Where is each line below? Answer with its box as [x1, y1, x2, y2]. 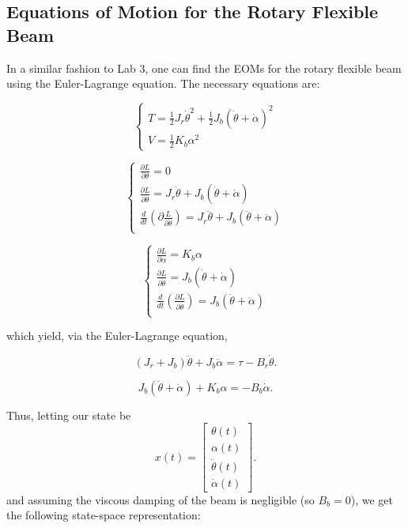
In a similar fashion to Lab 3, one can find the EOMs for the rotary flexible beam [6, 59, 402, 76]
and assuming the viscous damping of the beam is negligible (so [6, 491, 315, 507]
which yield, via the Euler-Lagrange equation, [6, 327, 228, 344]
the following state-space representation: [6, 507, 201, 523]
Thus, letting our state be [6, 406, 131, 423]
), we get [350, 491, 393, 507]
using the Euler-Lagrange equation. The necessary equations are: [6, 75, 320, 92]
